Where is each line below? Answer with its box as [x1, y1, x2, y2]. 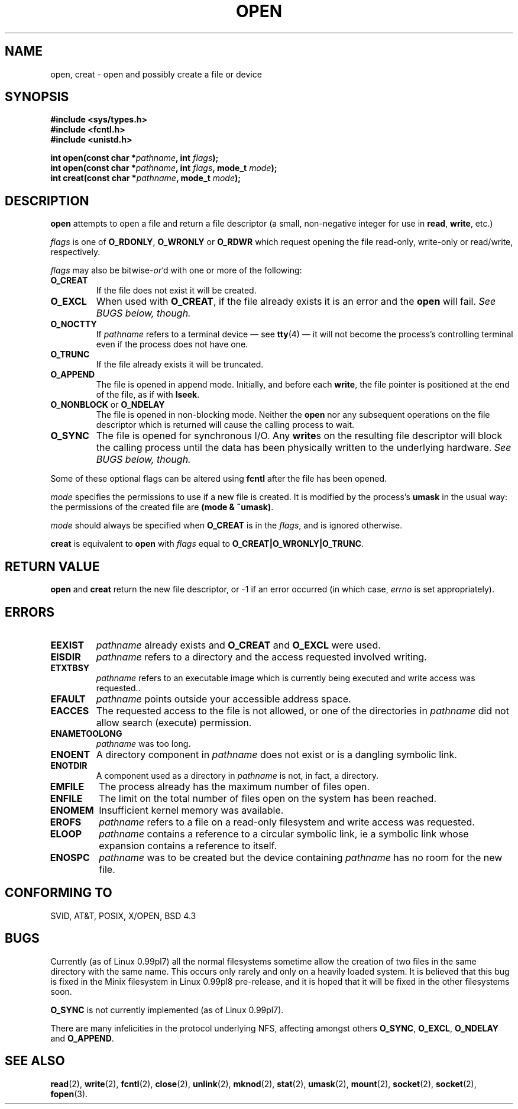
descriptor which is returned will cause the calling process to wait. [96, 420, 355, 430]
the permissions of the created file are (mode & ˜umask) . [50, 502, 274, 512]
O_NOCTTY [50, 319, 97, 330]
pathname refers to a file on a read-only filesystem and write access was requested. [99, 815, 475, 828]
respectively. [50, 247, 101, 257]
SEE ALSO [5, 1053, 65, 1069]
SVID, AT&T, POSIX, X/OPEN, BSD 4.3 [50, 910, 196, 921]
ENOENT [50, 748, 90, 760]
